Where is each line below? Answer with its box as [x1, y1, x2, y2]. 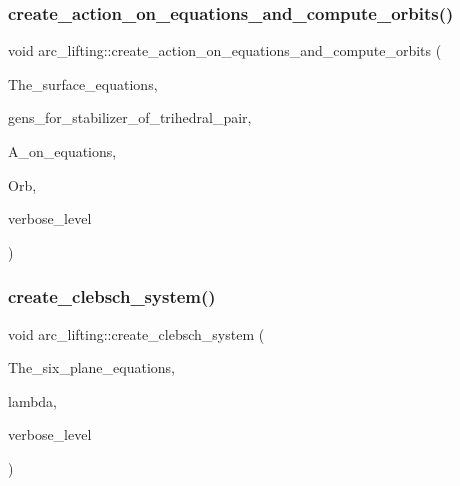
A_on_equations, [8, 141, 117, 161]
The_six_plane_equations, [8, 357, 176, 378]
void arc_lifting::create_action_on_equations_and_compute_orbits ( [8, 40, 442, 61]
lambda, [8, 390, 58, 411]
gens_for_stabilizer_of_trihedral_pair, [8, 107, 252, 128]
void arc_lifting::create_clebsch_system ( [8, 323, 265, 344]
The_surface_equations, [8, 73, 158, 94]
